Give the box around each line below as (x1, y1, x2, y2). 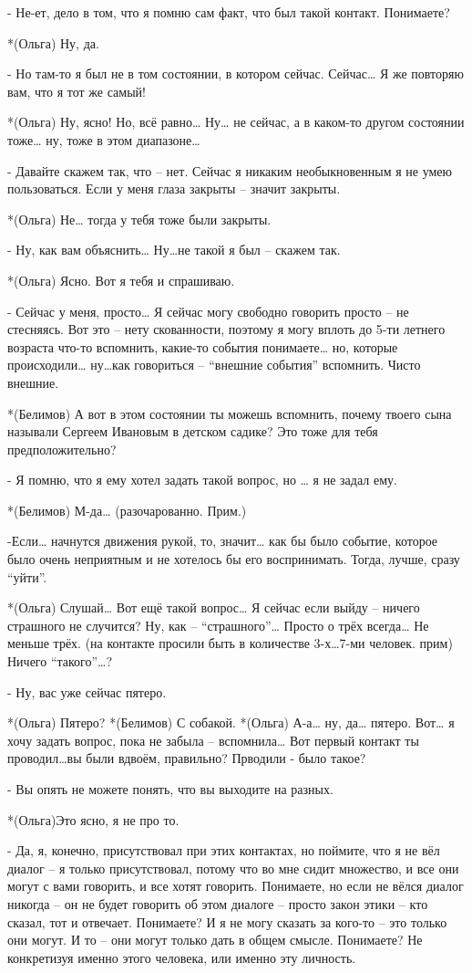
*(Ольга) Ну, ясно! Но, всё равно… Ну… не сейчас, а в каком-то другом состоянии (7, 112, 465, 131)
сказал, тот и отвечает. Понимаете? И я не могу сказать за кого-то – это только (7, 912, 447, 931)
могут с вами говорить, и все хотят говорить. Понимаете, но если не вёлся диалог (7, 876, 464, 895)
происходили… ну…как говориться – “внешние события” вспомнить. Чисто (7, 355, 421, 374)
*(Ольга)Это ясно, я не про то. (7, 810, 180, 829)
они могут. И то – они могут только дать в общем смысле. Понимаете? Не (7, 930, 423, 949)
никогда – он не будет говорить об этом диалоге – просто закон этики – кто (7, 894, 428, 913)
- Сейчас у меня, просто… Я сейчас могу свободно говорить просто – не (7, 301, 409, 320)
